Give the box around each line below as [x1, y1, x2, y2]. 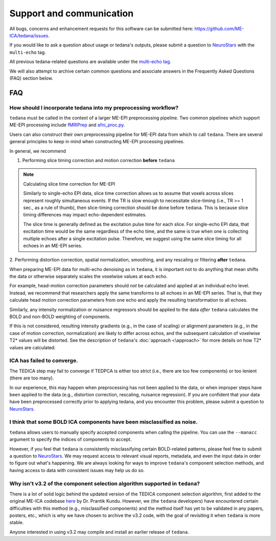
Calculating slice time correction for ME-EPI [23, 181, 116, 187]
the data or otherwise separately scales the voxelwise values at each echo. [9, 274, 168, 280]
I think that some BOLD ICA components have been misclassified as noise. [9, 418, 198, 425]
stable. [9, 520, 24, 526]
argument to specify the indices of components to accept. [9, 436, 132, 442]
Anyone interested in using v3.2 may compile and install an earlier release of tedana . [9, 529, 189, 535]
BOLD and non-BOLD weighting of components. [9, 313, 111, 320]
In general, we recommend [9, 148, 66, 154]
